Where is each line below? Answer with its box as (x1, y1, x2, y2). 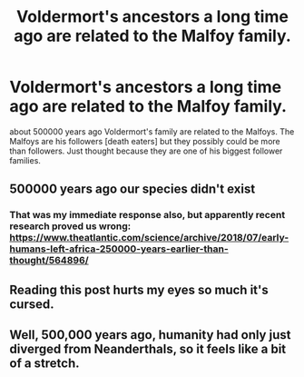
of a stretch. (9, 356, 80, 372)
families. (9, 154, 41, 165)
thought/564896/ (9, 254, 89, 267)
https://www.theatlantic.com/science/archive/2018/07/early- (9, 232, 289, 244)
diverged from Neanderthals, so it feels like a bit (9, 342, 287, 357)
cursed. (9, 296, 54, 312)
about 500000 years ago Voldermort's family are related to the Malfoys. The (9, 125, 295, 137)
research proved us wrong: (9, 220, 132, 233)
